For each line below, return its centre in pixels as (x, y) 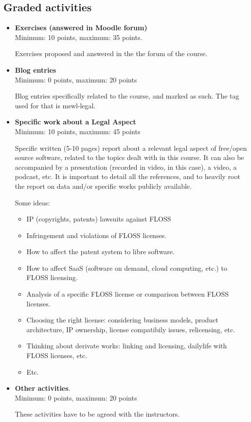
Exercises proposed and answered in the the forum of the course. (111, 53)
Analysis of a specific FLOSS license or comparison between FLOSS (127, 294)
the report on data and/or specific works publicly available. (103, 186)
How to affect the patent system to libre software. (100, 251)
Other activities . (43, 388)
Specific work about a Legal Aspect (75, 122)
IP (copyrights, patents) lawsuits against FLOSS (99, 219)
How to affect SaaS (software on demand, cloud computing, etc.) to (127, 268)
